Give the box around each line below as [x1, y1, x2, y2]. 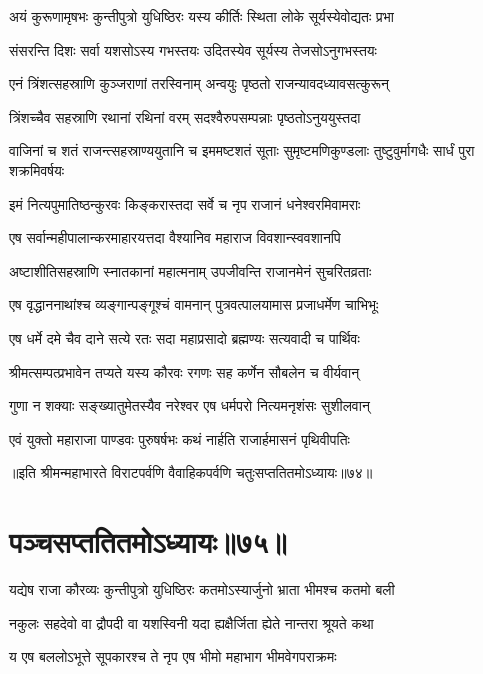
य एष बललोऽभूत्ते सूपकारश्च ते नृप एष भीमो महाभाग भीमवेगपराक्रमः [9, 646, 337, 667]
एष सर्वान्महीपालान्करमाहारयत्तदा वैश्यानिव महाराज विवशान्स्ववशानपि [9, 227, 341, 248]
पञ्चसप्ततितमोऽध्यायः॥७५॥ [9, 521, 287, 562]
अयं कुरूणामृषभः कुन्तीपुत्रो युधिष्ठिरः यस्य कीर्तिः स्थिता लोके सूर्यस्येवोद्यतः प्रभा [9, 6, 394, 26]
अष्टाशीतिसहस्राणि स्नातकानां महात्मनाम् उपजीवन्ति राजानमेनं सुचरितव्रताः [9, 260, 372, 281]
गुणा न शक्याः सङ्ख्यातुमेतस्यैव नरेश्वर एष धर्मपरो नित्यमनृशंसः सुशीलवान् [9, 395, 370, 416]
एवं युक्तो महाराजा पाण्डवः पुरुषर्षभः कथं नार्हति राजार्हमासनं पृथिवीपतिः [9, 428, 350, 449]
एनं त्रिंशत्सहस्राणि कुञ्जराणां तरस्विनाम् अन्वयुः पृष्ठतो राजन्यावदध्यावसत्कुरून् [9, 73, 389, 94]
